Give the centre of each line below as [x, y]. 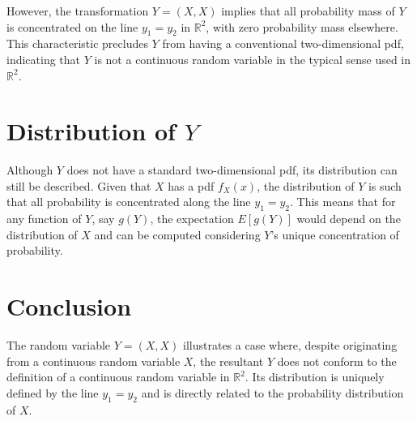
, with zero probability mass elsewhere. [302, 26]
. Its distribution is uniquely [315, 377]
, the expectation [192, 219]
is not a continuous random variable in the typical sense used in [253, 59]
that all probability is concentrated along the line [129, 202]
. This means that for [343, 202]
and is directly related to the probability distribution [272, 392]
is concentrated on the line [72, 26]
